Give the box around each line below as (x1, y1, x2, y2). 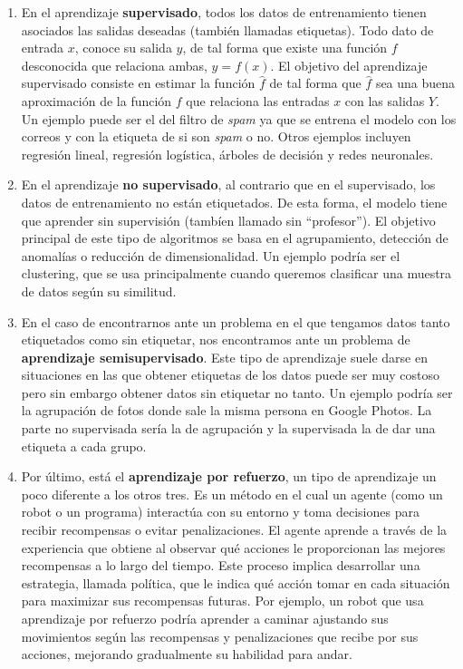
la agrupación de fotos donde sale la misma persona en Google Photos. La (21, 401, 432, 420)
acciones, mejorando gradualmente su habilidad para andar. (21, 645, 352, 664)
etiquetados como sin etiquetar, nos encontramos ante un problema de (21, 330, 410, 349)
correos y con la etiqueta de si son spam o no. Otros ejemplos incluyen (21, 127, 411, 146)
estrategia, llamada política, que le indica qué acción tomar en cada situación (21, 573, 450, 592)
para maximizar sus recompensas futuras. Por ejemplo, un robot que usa (21, 591, 424, 610)
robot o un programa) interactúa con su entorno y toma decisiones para (21, 502, 420, 521)
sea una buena (375, 73, 456, 92)
